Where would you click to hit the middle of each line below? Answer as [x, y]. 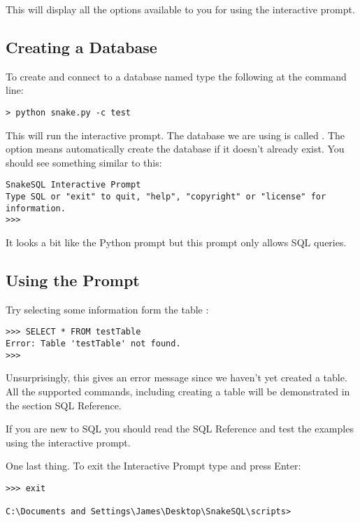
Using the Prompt [73, 280]
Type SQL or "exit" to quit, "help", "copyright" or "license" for [166, 197]
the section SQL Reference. [64, 405]
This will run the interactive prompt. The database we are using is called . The [175, 135]
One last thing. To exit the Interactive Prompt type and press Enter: [153, 466]
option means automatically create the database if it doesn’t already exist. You [175, 149]
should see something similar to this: [84, 162]
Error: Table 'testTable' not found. [93, 344]
